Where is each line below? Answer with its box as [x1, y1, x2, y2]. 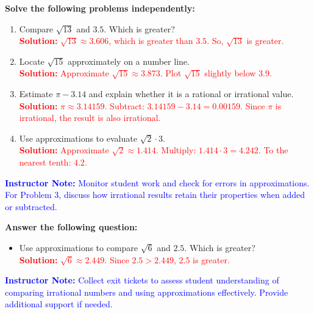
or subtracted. [5, 200, 57, 213]
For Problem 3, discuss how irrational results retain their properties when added [5, 188, 305, 201]
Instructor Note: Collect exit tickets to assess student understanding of [5, 274, 279, 287]
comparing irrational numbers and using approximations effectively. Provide [5, 285, 288, 298]
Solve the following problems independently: [5, 2, 195, 14]
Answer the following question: [5, 221, 138, 233]
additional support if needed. [5, 298, 113, 310]
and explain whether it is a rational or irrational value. [88, 87, 294, 100]
